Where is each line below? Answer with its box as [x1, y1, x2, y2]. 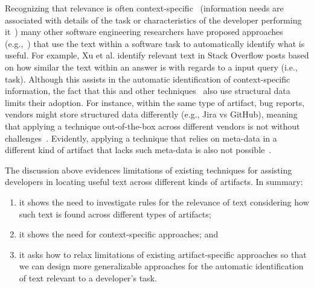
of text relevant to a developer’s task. [19, 271, 157, 284]
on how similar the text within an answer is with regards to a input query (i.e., [5, 60, 298, 73]
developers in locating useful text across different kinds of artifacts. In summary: [5, 175, 303, 188]
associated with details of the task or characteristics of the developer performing [5, 13, 302, 26]
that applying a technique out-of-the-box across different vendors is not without [5, 119, 300, 132]
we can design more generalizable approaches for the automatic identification [19, 260, 304, 272]
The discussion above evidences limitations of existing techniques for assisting [5, 163, 292, 176]
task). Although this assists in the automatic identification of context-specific [5, 72, 290, 85]
